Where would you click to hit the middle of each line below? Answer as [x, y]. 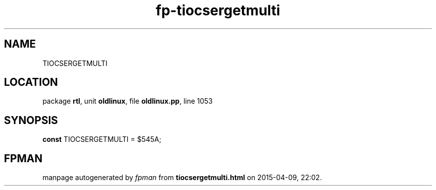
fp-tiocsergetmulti [218, 10]
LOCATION [31, 82]
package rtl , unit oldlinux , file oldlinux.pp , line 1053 [128, 101]
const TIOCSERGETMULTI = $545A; [102, 139]
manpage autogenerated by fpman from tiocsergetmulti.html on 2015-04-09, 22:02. [182, 178]
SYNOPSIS [31, 120]
